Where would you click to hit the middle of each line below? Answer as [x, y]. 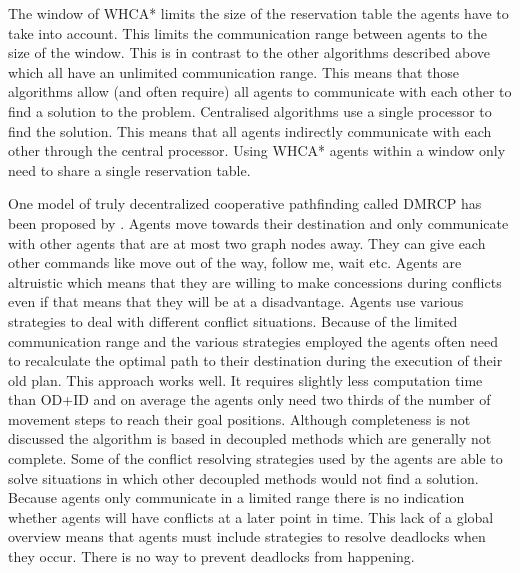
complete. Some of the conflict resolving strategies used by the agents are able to [255, 458]
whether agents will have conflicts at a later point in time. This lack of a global [251, 516]
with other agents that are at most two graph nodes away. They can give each [247, 242]
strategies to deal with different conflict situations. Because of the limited [233, 320]
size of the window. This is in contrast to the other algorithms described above [249, 52]
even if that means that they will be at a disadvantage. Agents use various [236, 301]
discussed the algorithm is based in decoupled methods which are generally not [250, 438]
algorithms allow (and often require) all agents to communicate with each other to [260, 91]
